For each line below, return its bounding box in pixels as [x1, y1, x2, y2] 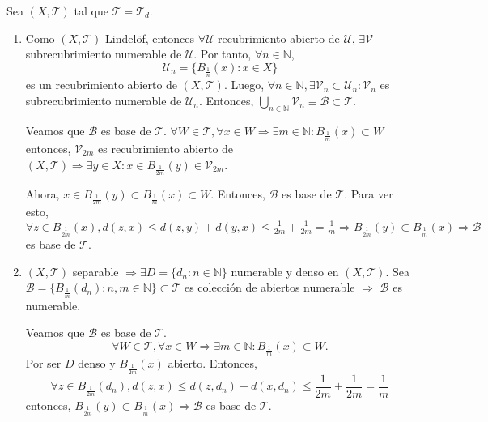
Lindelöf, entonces [105, 29, 195, 46]
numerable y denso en [231, 262, 339, 279]
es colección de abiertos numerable [184, 279, 355, 296]
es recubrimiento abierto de [98, 140, 234, 157]
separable [72, 262, 119, 279]
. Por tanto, [193, 45, 252, 62]
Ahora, [25, 185, 60, 202]
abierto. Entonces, [168, 355, 257, 372]
